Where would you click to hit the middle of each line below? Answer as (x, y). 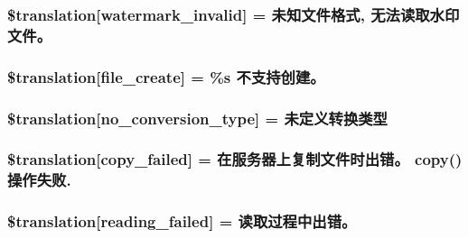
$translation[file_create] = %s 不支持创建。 (166, 76)
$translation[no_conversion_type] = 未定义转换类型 (197, 118)
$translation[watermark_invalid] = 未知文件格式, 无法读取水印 (234, 14)
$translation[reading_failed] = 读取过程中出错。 (182, 221)
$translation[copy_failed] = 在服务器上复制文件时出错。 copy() (235, 159)
